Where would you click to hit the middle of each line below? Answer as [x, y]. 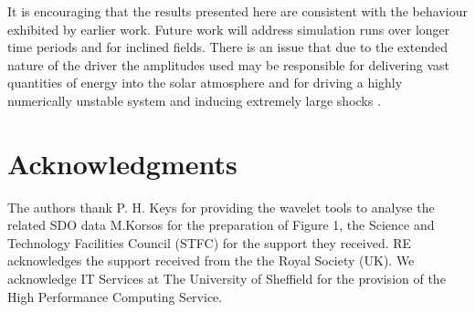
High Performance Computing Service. [115, 296]
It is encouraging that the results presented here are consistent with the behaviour [237, 11]
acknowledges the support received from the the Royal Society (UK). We [211, 260]
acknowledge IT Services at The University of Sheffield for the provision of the [227, 279]
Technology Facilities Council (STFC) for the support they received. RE [210, 242]
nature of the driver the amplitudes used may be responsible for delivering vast [229, 64]
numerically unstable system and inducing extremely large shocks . [194, 100]
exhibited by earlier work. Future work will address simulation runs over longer [229, 29]
